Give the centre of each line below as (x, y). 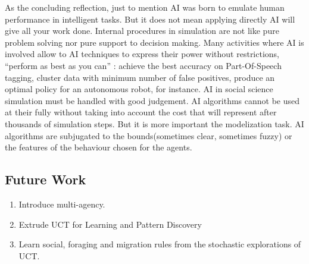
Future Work (46, 179)
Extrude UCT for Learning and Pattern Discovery (110, 224)
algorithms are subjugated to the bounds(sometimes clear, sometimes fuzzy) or (149, 135)
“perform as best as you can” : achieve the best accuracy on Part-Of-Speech (143, 65)
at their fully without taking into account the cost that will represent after (141, 112)
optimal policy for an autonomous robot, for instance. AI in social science (139, 89)
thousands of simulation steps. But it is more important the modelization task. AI (154, 123)
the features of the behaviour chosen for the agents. (99, 147)
